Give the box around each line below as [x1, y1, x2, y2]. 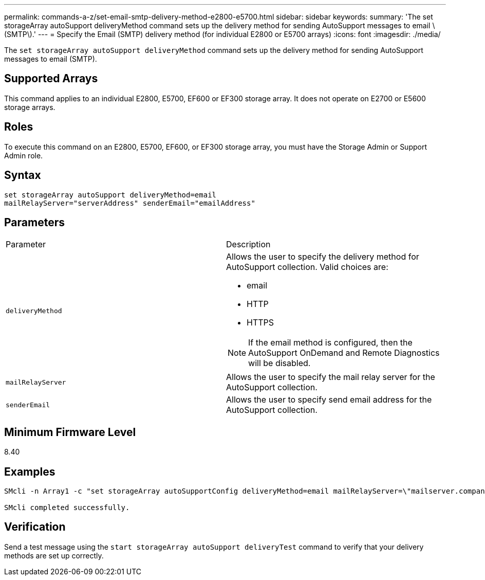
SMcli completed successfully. [4, 503, 130, 512]
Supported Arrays [4, 72, 98, 85]
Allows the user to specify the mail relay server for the [226, 372, 435, 383]
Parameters [4, 215, 65, 229]
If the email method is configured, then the [248, 337, 413, 348]
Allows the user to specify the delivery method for [226, 251, 419, 262]
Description [226, 239, 271, 250]
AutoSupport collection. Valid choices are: [226, 262, 388, 273]
